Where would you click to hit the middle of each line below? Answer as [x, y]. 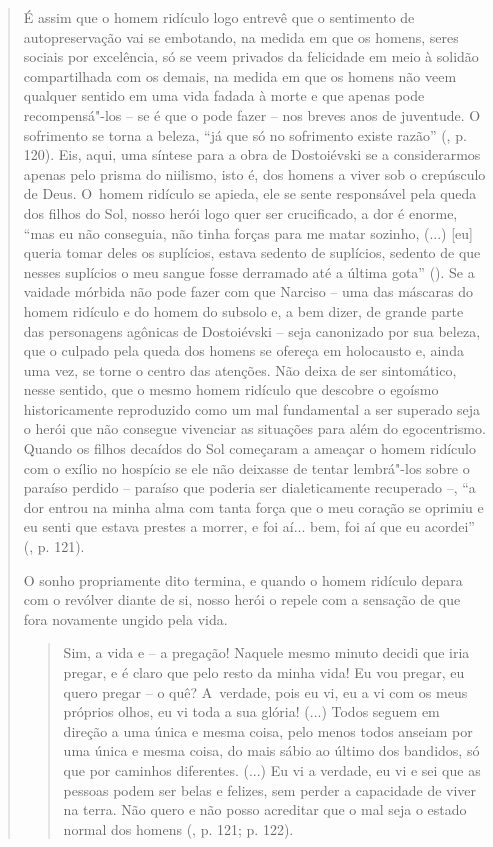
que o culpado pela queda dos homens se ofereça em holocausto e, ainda [243, 350]
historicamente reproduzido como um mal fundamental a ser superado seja [252, 408]
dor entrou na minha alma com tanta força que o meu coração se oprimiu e [253, 506]
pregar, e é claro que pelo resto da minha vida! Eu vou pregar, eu [264, 672]
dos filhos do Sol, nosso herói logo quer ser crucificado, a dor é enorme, [240, 212]
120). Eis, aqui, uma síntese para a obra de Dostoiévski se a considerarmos [252, 154]
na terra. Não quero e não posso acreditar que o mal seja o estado [265, 809]
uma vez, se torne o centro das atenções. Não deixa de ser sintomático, [240, 369]
